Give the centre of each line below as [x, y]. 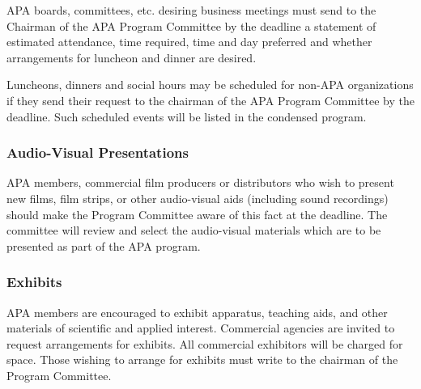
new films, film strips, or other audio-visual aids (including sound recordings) [198, 198]
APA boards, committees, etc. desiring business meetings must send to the [191, 10]
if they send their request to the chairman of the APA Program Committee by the [210, 100]
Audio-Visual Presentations [98, 152]
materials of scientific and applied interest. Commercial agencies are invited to [201, 328]
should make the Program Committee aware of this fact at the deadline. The [197, 214]
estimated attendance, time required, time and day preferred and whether [189, 42]
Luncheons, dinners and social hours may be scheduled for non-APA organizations [210, 85]
